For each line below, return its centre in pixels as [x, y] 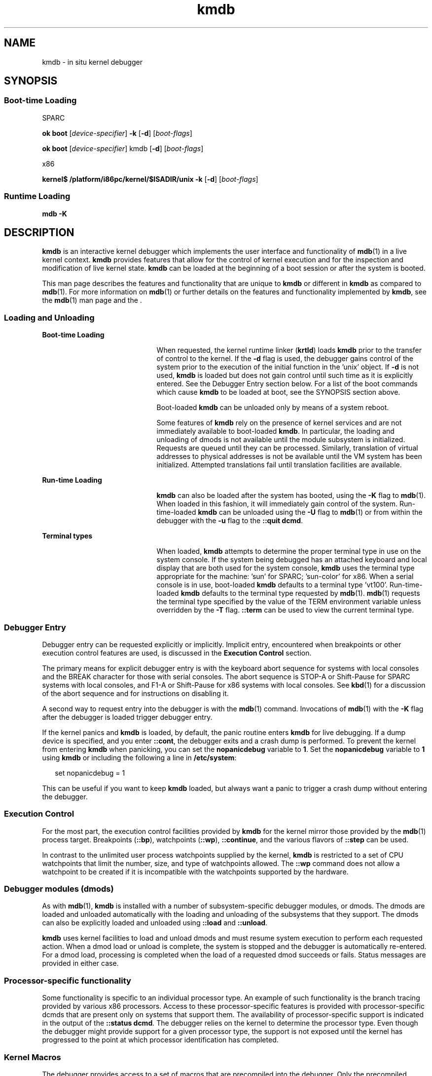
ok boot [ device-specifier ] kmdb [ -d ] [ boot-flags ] [123, 148]
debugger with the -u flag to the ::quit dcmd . [230, 521]
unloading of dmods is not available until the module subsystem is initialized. [281, 440]
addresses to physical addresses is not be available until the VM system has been [289, 456]
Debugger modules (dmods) [59, 889]
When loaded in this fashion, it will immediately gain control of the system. [277, 504]
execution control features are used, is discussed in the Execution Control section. [177, 653]
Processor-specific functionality [68, 980]
